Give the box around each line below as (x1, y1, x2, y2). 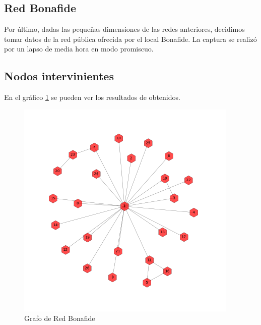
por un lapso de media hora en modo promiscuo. (4, 43, 154, 54)
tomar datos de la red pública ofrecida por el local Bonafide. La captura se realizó (4, 33, 257, 44)
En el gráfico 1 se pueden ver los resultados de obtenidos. (4, 92, 180, 102)
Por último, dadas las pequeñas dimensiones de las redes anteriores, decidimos (4, 24, 245, 34)
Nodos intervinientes (4, 68, 114, 84)
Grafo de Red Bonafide (24, 313, 95, 323)
